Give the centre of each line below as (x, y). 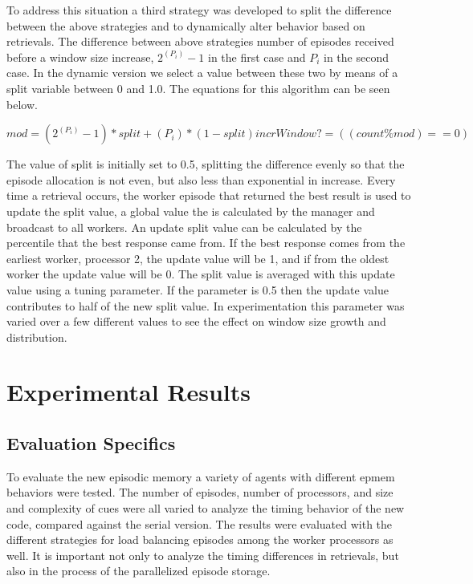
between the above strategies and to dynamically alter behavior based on (186, 25)
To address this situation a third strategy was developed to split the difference (199, 10)
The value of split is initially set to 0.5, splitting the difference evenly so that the (206, 164)
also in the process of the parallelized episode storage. (139, 571)
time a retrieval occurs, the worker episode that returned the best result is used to (209, 195)
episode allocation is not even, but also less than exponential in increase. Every (201, 179)
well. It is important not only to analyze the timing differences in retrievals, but (203, 555)
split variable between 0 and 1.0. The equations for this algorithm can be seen (198, 88)
